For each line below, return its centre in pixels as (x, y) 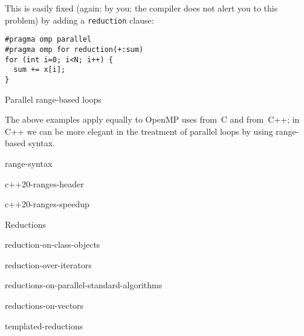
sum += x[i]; (40, 70)
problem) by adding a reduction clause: (79, 20)
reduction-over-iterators (48, 264)
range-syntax (29, 163)
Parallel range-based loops (53, 99)
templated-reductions (44, 325)
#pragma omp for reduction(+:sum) (74, 49)
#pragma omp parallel (48, 40)
